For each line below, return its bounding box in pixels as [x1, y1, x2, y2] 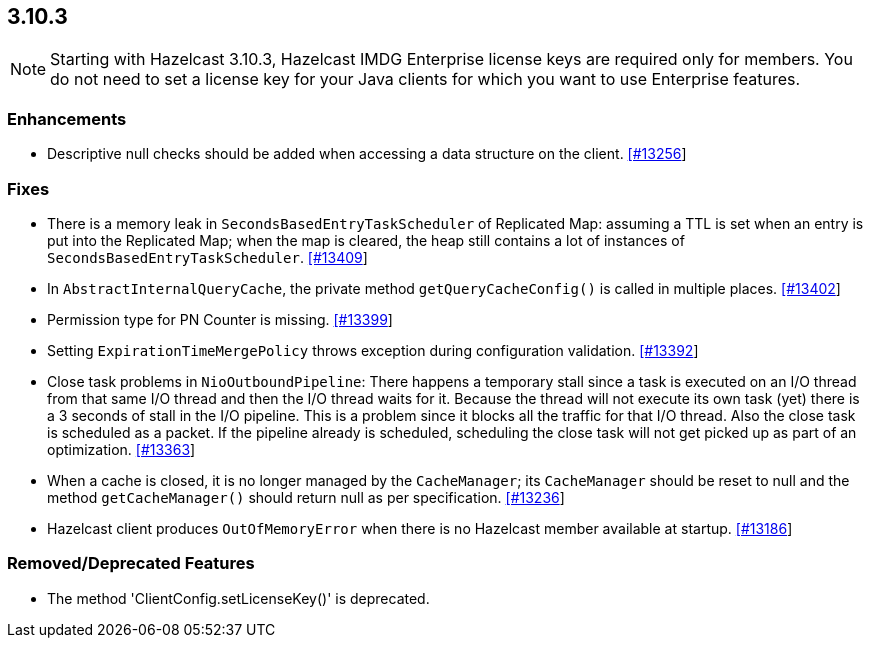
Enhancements [7, 108, 127, 129]
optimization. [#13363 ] [47, 440, 196, 458]
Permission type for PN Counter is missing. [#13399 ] [47, 310, 393, 328]
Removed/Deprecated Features [7, 553, 255, 574]
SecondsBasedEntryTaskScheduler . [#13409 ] [47, 248, 368, 266]
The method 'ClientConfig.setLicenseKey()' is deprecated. [47, 589, 430, 607]
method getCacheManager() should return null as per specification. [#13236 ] [47, 488, 565, 506]
